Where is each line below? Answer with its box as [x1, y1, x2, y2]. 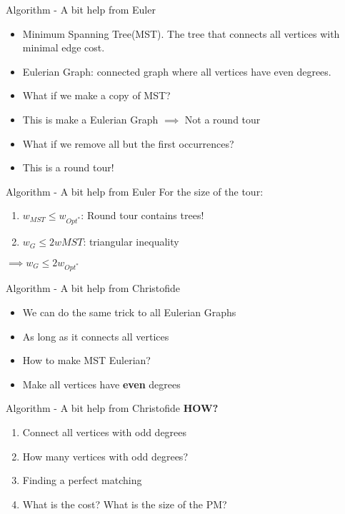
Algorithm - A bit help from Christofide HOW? [6, 400, 219, 415]
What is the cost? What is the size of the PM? [22, 496, 227, 511]
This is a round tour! [22, 160, 114, 175]
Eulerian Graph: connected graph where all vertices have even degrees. [22, 64, 331, 79]
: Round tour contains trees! [81, 208, 204, 223]
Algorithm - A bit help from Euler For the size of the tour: [6, 183, 264, 198]
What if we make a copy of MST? [22, 88, 171, 103]
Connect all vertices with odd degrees [22, 425, 187, 439]
